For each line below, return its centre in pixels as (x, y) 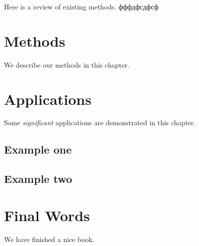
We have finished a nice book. (49, 239)
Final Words (47, 215)
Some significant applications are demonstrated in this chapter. (100, 123)
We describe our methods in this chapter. (67, 64)
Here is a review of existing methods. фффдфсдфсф (81, 6)
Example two (38, 179)
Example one (38, 149)
